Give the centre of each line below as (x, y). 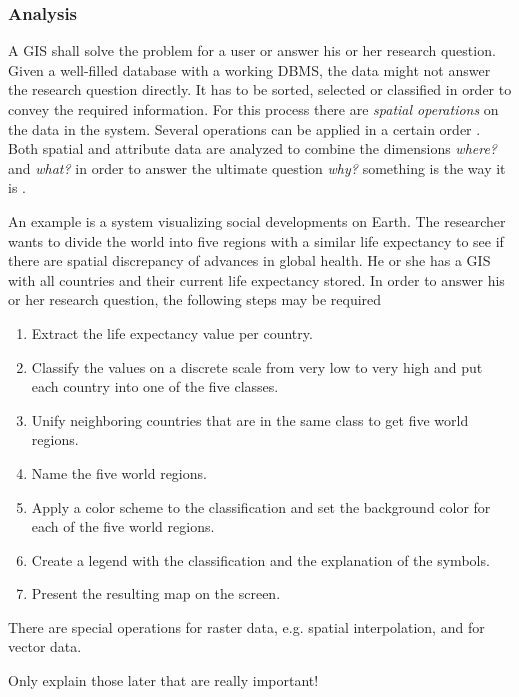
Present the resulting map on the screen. (156, 593)
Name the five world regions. (119, 472)
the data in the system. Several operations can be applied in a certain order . (244, 128)
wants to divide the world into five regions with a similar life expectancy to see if (256, 240)
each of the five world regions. (123, 526)
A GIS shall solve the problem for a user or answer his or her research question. (252, 50)
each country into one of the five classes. (155, 386)
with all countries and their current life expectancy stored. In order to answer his (256, 279)
